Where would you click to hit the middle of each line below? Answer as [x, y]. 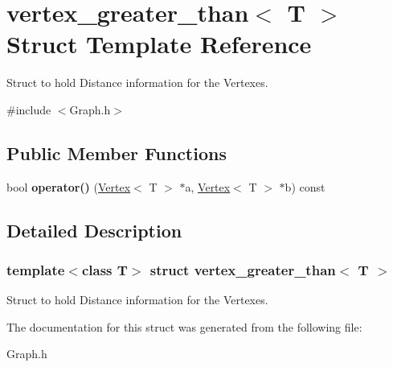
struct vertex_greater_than [243, 270]
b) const [305, 186]
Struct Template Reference [159, 44]
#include [29, 109]
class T [104, 270]
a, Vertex [208, 186]
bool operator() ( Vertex [69, 186]
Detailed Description [94, 230]
